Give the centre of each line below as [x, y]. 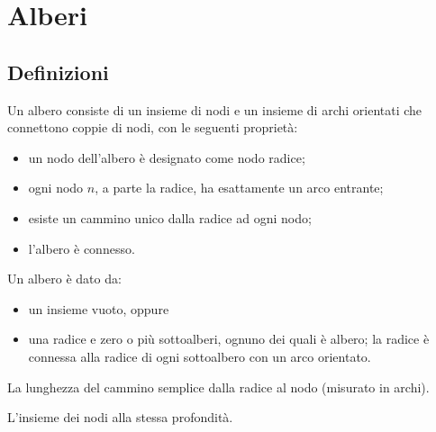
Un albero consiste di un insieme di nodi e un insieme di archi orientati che [215, 109]
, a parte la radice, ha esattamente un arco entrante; [239, 188]
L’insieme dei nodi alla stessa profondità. [120, 417]
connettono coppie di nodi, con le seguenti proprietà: [153, 127]
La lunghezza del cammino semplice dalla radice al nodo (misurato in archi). [218, 387]
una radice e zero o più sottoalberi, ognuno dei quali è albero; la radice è [229, 339]
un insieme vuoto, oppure [99, 308]
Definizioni [58, 72]
